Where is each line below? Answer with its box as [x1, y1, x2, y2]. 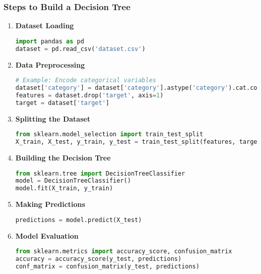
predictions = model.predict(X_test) [15, 216, 142, 224]
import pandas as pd [15, 37, 84, 45]
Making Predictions [15, 199, 85, 209]
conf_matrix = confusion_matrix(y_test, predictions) [15, 263, 200, 270]
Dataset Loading [15, 20, 74, 31]
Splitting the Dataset [15, 113, 91, 124]
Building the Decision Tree [15, 152, 111, 162]
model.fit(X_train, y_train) [15, 185, 113, 192]
